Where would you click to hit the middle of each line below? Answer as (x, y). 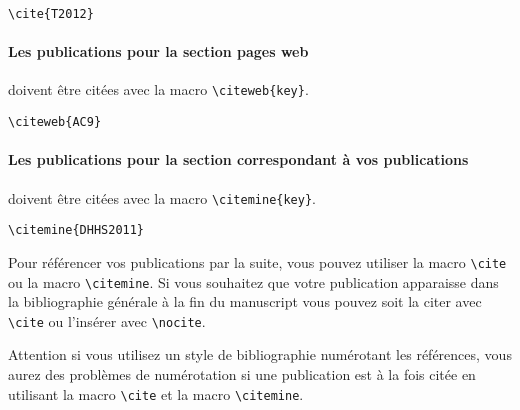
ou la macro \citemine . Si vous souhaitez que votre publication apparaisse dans (253, 281)
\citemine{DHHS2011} (76, 230)
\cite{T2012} (51, 14)
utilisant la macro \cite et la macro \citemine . (156, 393)
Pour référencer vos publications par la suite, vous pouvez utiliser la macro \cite (257, 261)
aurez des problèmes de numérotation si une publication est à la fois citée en (242, 374)
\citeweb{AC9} (55, 122)
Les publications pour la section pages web (158, 51)
